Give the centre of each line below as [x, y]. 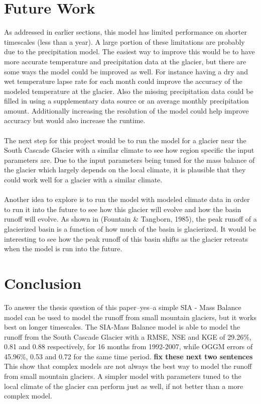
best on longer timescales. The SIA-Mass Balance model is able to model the [122, 327]
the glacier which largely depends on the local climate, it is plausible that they [125, 170]
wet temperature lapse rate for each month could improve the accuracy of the [123, 81]
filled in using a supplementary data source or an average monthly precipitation [126, 101]
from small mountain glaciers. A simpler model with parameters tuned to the [123, 376]
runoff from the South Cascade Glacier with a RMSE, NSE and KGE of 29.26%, [128, 336]
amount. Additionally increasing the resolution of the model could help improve [126, 110]
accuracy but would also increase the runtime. [75, 120]
